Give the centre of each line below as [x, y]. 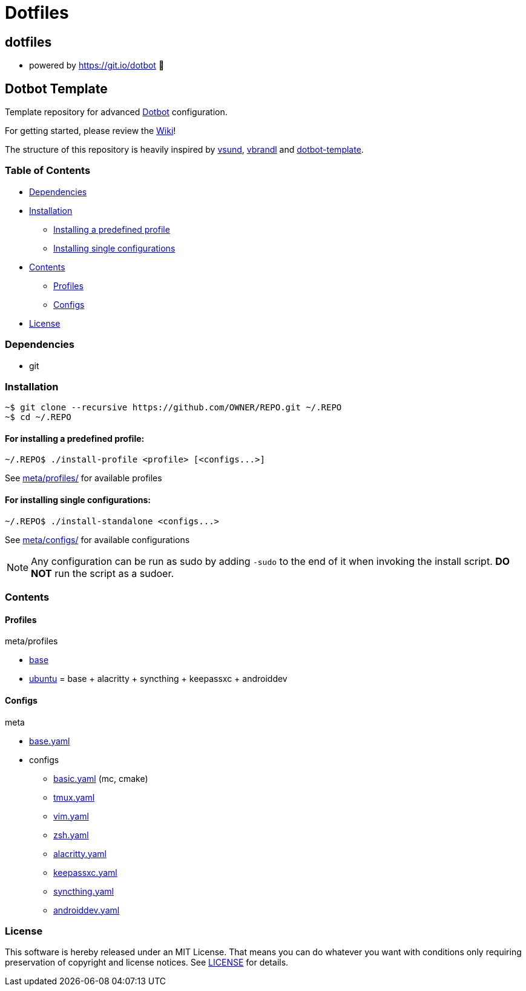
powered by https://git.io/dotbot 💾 [97, 65]
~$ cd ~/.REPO [38, 417]
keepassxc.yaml [85, 872]
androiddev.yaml [87, 910]
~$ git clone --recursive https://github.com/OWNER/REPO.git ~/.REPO [173, 408]
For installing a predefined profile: [75, 438]
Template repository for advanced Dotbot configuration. [116, 112]
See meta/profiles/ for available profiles [84, 478]
